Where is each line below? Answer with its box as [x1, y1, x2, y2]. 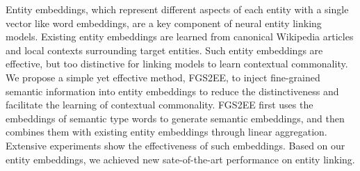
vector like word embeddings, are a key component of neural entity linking [6, 15, 322, 30]
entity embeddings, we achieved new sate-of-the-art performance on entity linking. [6, 152, 355, 166]
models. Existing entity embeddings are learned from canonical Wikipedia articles [6, 29, 354, 44]
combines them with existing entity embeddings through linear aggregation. [6, 124, 327, 139]
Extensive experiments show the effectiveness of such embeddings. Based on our [6, 138, 345, 152]
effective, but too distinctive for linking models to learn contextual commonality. [6, 56, 348, 71]
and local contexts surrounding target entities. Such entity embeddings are [6, 42, 323, 57]
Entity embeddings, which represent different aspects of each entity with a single [6, 2, 349, 16]
